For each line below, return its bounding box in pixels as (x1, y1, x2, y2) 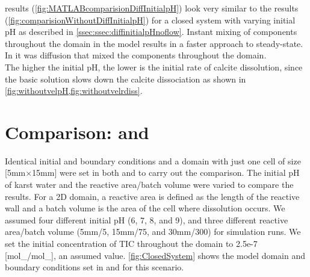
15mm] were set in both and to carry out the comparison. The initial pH (32, 166, 300, 179)
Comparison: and (5, 119, 149, 144)
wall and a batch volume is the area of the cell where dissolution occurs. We (5, 202, 285, 214)
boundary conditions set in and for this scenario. (5, 261, 184, 273)
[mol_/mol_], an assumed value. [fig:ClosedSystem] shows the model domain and (5, 249, 306, 261)
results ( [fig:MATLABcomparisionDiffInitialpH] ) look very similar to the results (5, 2, 299, 14)
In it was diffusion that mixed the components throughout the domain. (5, 49, 267, 61)
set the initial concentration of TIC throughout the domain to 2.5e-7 (5, 237, 258, 250)
